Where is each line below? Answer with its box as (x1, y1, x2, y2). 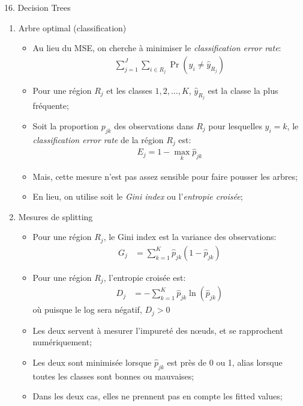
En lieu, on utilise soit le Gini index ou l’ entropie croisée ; (32, 190, 243, 203)
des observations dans (114, 119, 194, 132)
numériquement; (32, 336, 92, 348)
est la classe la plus (208, 84, 278, 96)
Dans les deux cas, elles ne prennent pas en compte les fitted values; (32, 390, 283, 402)
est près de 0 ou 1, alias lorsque (167, 355, 283, 368)
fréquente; (32, 99, 69, 112)
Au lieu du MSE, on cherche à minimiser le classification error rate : (32, 42, 281, 54)
